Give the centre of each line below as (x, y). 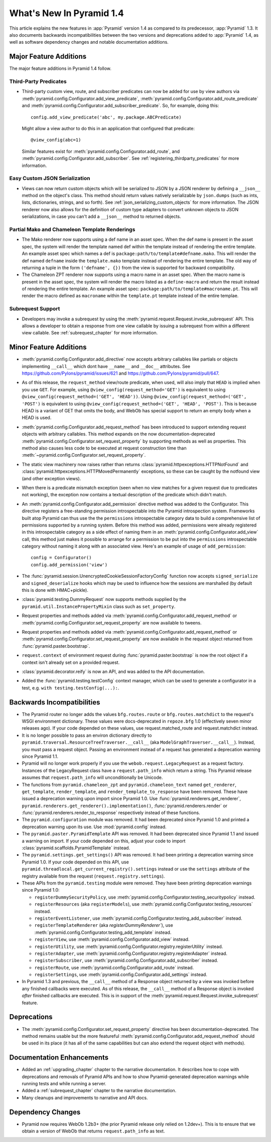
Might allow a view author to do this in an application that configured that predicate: (108, 128)
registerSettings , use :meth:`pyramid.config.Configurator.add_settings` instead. (121, 975)
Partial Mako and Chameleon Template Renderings (72, 229)
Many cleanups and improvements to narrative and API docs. (85, 1097)
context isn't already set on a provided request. (71, 662)
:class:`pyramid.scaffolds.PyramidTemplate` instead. (76, 848)
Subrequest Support (35, 309)
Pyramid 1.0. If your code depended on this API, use (75, 862)
